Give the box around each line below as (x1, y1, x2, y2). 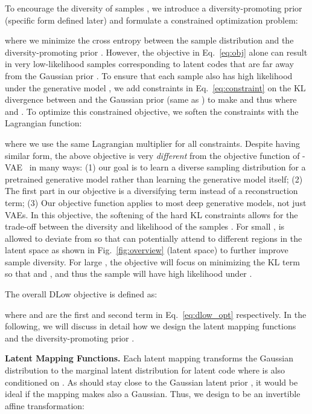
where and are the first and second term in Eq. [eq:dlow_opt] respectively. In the (5, 308, 307, 320)
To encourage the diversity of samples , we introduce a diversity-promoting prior (5, 2, 302, 14)
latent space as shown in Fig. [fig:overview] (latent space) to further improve (5, 244, 288, 256)
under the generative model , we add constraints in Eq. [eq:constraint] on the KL (5, 81, 306, 94)
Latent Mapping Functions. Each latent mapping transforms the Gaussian (5, 352, 294, 364)
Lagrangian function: (5, 117, 82, 129)
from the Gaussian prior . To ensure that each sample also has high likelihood (5, 69, 293, 82)
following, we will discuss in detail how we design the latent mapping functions (5, 320, 296, 332)
